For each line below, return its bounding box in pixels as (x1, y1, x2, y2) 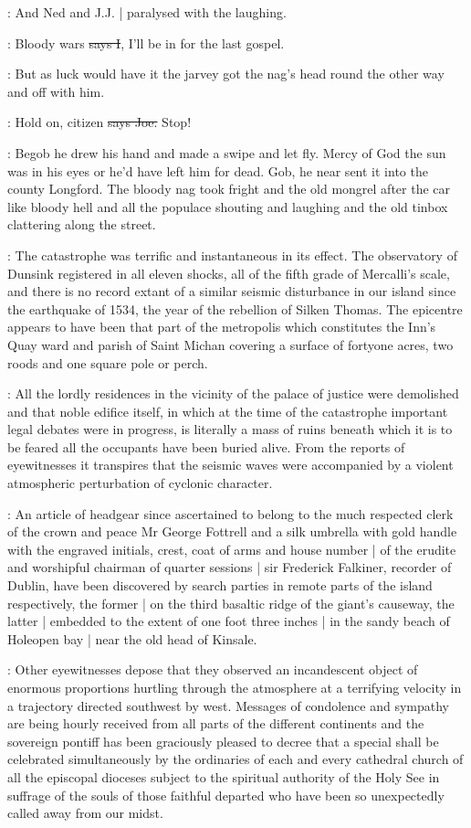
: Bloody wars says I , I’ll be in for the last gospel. (7, 33, 285, 52)
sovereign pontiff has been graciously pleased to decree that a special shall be (7, 731, 439, 750)
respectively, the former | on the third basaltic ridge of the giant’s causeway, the (7, 593, 455, 612)
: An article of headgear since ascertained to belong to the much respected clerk (7, 504, 454, 523)
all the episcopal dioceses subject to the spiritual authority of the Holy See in (7, 767, 440, 786)
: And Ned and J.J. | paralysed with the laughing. (7, 3, 287, 21)
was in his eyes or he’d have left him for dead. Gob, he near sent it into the (7, 161, 428, 180)
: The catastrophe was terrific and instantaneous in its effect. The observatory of (7, 245, 457, 264)
